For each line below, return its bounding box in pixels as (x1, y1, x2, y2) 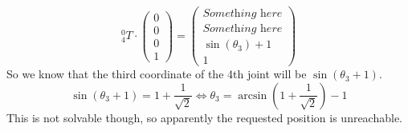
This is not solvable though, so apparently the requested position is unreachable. (6, 109, 403, 125)
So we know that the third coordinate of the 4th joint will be (6, 65, 307, 82)
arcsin (238, 89, 267, 101)
